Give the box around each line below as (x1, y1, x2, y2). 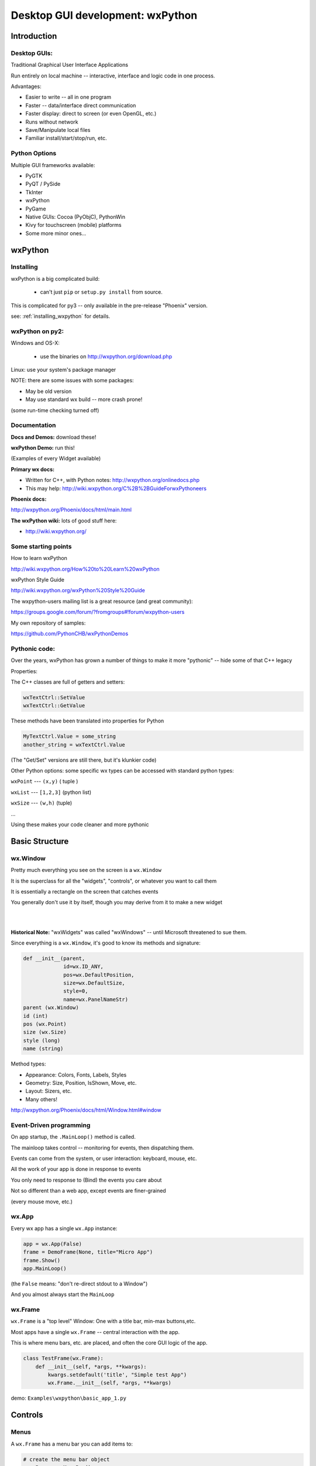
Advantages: (11, 83, 42, 90)
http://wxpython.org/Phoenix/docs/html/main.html (11, 506, 132, 513)
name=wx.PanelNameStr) (63, 996, 129, 1003)
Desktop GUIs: (11, 49, 53, 57)
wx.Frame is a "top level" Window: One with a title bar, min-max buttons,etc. (11, 1318, 196, 1325)
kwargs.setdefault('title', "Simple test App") (47, 1371, 187, 1378)
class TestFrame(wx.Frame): (23, 1355, 104, 1362)
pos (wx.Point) (23, 1021, 67, 1027)
